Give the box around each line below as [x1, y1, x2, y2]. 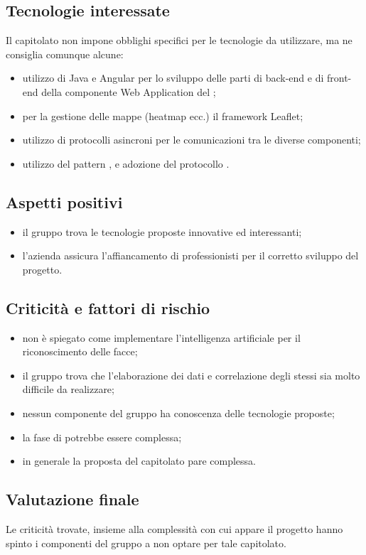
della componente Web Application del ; [41, 84, 216, 99]
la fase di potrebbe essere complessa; [22, 429, 182, 444]
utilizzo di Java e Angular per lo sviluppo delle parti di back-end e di [22, 70, 324, 85]
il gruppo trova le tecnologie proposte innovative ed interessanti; [22, 224, 302, 239]
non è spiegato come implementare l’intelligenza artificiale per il [22, 330, 301, 345]
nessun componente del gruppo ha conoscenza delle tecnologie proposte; [22, 405, 335, 420]
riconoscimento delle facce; [22, 344, 138, 359]
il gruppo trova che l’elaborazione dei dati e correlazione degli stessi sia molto [22, 367, 360, 382]
